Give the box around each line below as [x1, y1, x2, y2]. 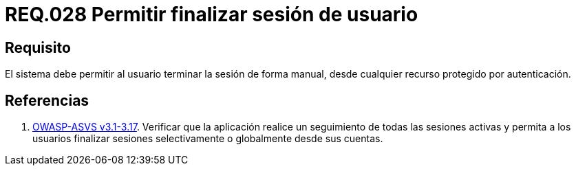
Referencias [5, 91, 89, 109]
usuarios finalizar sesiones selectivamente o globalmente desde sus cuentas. [32, 133, 383, 145]
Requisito [5, 38, 71, 56]
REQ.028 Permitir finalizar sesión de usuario [5, 3, 418, 26]
